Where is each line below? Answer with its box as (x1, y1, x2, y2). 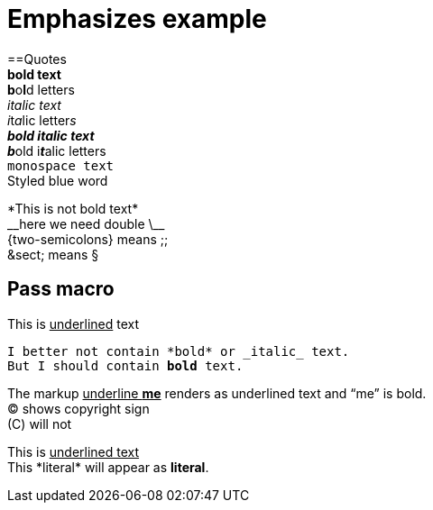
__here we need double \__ (7, 215, 165, 232)
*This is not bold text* (7, 200, 139, 216)
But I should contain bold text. (7, 358, 244, 373)
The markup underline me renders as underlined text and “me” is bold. (7, 385, 427, 401)
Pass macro (7, 278, 115, 301)
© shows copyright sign (7, 400, 150, 416)
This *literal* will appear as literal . (7, 459, 209, 475)
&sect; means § (7, 246, 99, 262)
